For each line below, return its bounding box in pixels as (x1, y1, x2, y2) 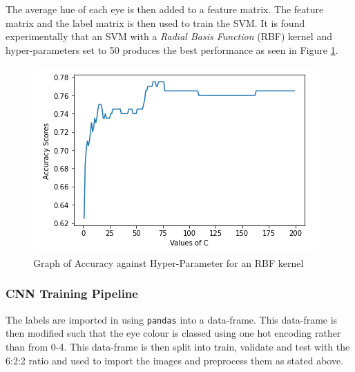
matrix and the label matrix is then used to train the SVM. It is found (6, 15, 305, 30)
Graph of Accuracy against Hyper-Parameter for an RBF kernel (33, 255, 304, 270)
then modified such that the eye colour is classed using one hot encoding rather (6, 326, 341, 340)
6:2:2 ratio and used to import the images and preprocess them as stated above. (6, 353, 344, 367)
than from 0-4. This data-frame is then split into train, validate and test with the (6, 340, 350, 354)
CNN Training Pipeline (6, 285, 138, 302)
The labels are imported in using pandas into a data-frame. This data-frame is (6, 312, 338, 326)
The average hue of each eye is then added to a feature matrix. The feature (6, 2, 324, 16)
